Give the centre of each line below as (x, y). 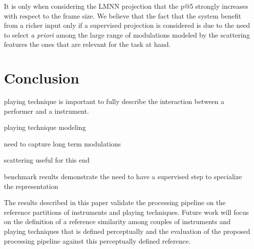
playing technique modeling (45, 127)
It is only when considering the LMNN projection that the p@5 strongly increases (126, 6)
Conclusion (42, 78)
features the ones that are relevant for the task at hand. (87, 44)
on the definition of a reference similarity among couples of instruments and (117, 221)
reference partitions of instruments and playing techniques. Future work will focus (127, 212)
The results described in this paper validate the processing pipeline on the (115, 202)
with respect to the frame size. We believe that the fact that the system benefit (123, 15)
